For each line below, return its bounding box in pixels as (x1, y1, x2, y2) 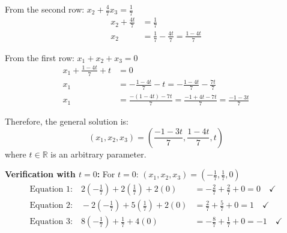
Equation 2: (29, 201, 73, 210)
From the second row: (5, 3, 85, 15)
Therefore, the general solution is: (5, 115, 128, 128)
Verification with (5, 168, 76, 180)
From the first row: (5, 51, 74, 63)
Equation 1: (29, 185, 73, 194)
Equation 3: (29, 217, 73, 226)
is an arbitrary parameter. (50, 147, 147, 160)
